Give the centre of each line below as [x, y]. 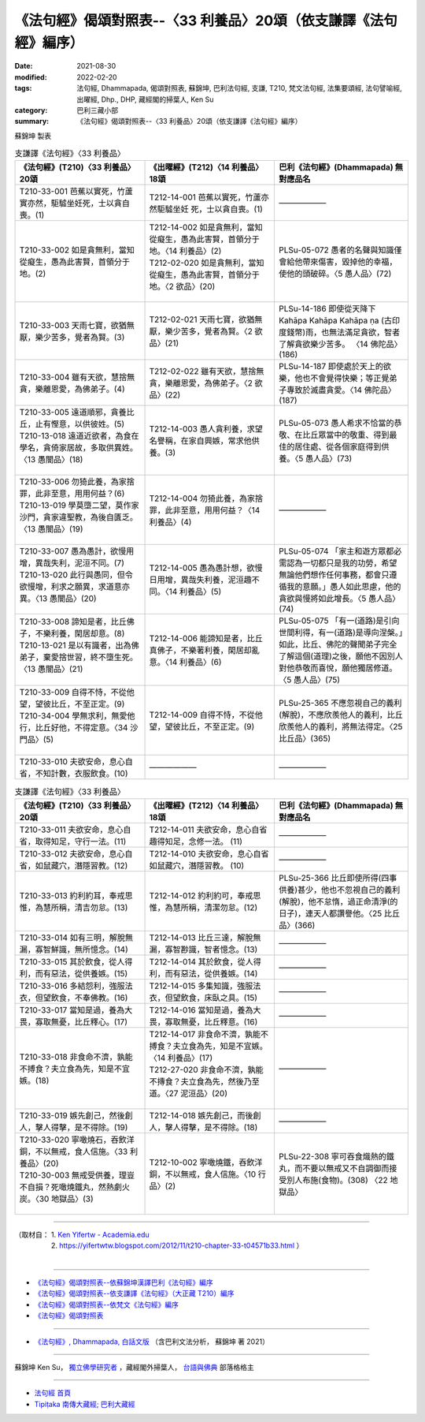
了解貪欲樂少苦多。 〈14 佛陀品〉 [340, 345]
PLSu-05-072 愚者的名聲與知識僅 [340, 250]
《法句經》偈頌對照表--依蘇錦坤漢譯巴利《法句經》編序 [124, 1282]
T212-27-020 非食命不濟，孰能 [206, 1069]
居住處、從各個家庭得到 [338, 447]
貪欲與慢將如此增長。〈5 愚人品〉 [340, 599]
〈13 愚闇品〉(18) [51, 460]
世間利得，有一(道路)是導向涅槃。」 [341, 633]
